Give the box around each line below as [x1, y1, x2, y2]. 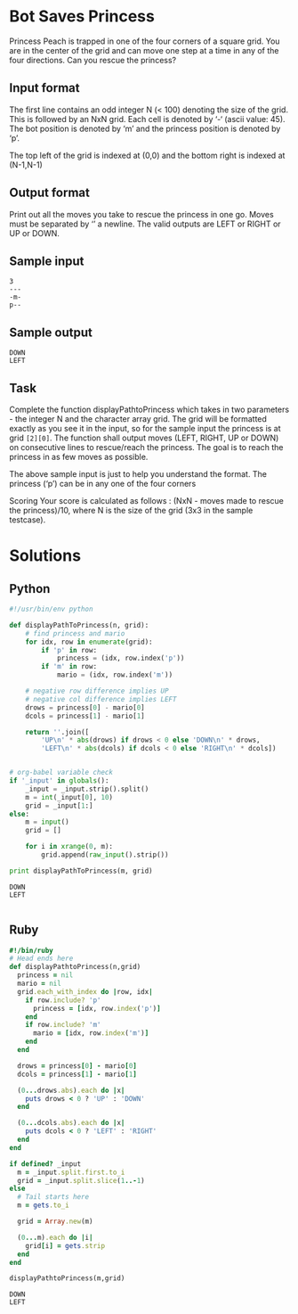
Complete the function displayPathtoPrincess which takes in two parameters [9, 404, 290, 415]
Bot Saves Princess [9, 6, 156, 27]
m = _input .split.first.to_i [17, 1168, 125, 1177]
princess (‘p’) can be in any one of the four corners [9, 479, 197, 489]
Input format [9, 80, 80, 95]
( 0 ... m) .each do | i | [17, 1233, 93, 1242]
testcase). [9, 514, 46, 525]
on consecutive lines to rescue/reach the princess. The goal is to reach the [9, 442, 284, 452]
